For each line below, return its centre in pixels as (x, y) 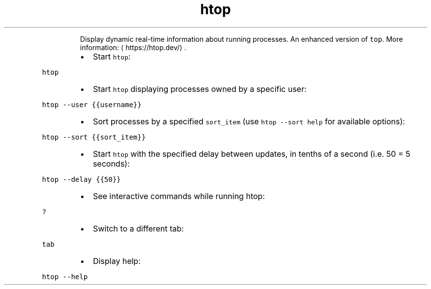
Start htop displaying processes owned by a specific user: (200, 89)
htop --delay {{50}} (81, 179)
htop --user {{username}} (92, 104)
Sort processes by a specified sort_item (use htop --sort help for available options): (249, 121)
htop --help (65, 276)
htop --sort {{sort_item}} (94, 137)
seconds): (111, 163)
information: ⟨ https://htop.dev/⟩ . (133, 47)
